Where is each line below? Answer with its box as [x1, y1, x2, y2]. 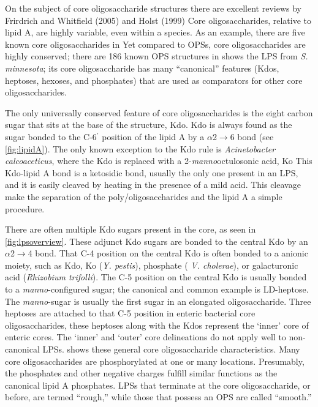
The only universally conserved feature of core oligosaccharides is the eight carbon [5, 106, 313, 119]
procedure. [5, 202, 45, 215]
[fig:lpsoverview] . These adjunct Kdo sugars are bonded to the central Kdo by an [5, 234, 308, 247]
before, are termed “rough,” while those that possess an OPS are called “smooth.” [5, 390, 312, 403]
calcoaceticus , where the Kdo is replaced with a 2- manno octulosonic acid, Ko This [5, 154, 312, 167]
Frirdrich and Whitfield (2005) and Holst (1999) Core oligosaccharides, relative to [5, 13, 312, 26]
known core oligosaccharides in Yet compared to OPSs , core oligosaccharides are [5, 37, 306, 50]
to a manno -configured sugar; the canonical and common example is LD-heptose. [5, 283, 309, 296]
